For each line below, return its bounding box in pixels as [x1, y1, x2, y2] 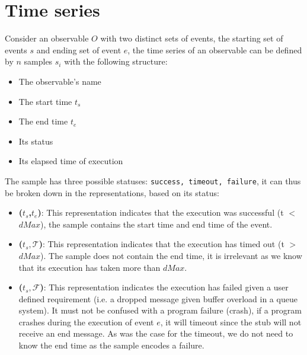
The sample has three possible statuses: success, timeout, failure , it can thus [5, 174, 301, 187]
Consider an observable [5, 32, 89, 44]
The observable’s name [18, 75, 101, 87]
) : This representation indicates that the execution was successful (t [37, 206, 284, 219]
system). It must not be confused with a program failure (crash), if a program [18, 304, 302, 316]
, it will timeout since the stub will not [160, 315, 302, 328]
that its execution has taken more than [18, 261, 161, 273]
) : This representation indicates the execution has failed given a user [40, 281, 289, 293]
